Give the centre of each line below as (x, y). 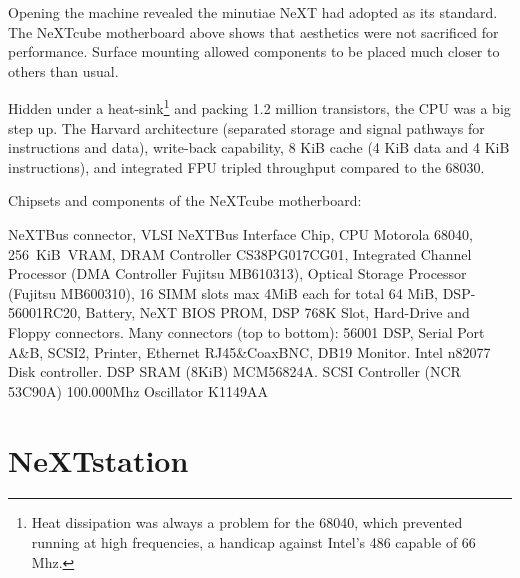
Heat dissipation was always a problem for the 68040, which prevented (247, 522)
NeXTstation (98, 459)
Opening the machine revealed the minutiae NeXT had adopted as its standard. (253, 12)
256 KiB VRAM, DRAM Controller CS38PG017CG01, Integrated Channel (240, 253)
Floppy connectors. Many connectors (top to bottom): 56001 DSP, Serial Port (246, 331)
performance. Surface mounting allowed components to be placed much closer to (254, 51)
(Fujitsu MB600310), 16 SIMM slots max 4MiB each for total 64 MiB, (223, 292)
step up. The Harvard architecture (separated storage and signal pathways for (246, 127)
